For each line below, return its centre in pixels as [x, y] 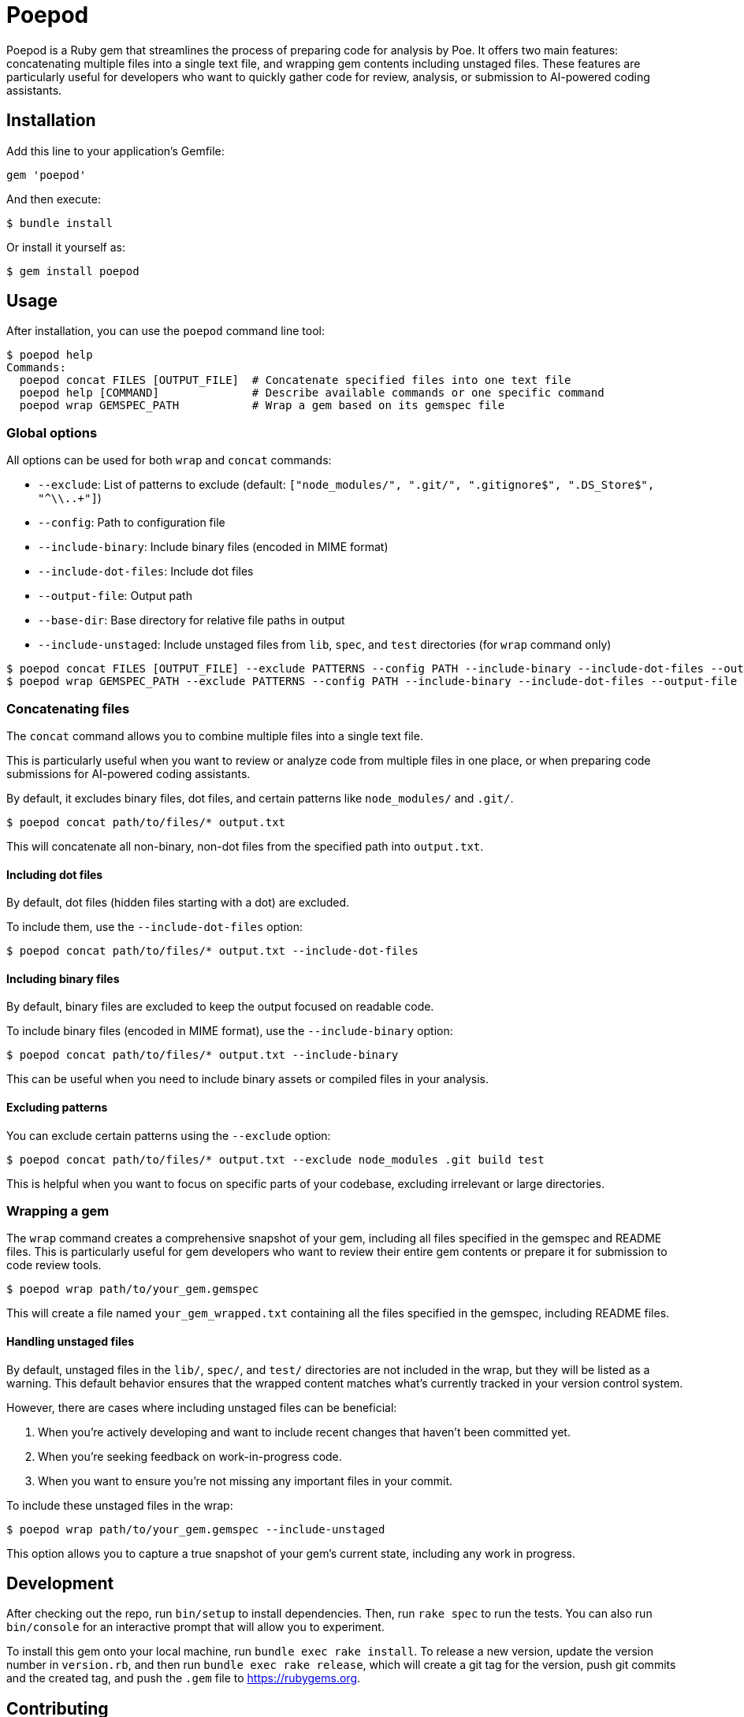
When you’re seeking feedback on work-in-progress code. [190, 1456]
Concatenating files [68, 708]
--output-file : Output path [115, 596]
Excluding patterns [57, 1107]
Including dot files [55, 874]
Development [60, 1583]
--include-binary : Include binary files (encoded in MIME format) [213, 547]
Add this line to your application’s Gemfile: [115, 151]
